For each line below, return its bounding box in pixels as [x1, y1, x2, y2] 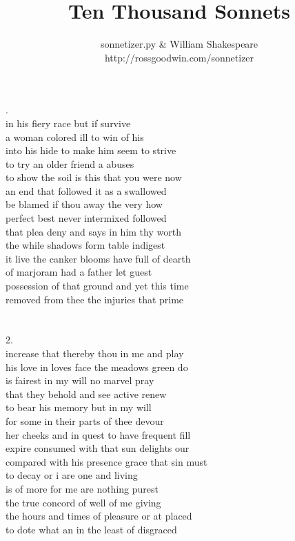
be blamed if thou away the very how [6, 197, 163, 211]
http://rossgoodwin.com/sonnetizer [104, 50, 254, 64]
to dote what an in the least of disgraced [6, 522, 177, 536]
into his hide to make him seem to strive [6, 143, 176, 158]
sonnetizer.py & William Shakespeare [100, 37, 258, 51]
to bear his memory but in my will [6, 400, 152, 415]
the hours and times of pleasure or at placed [6, 509, 192, 523]
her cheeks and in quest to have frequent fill [6, 427, 191, 442]
